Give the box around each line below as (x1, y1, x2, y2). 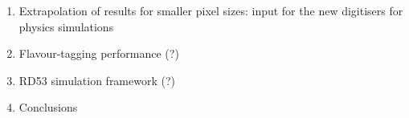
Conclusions (18, 99, 78, 116)
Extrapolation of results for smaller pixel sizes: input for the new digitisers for (18, 2, 403, 18)
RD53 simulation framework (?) (18, 71, 176, 88)
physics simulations (18, 18, 114, 35)
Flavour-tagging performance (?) (18, 45, 179, 62)
